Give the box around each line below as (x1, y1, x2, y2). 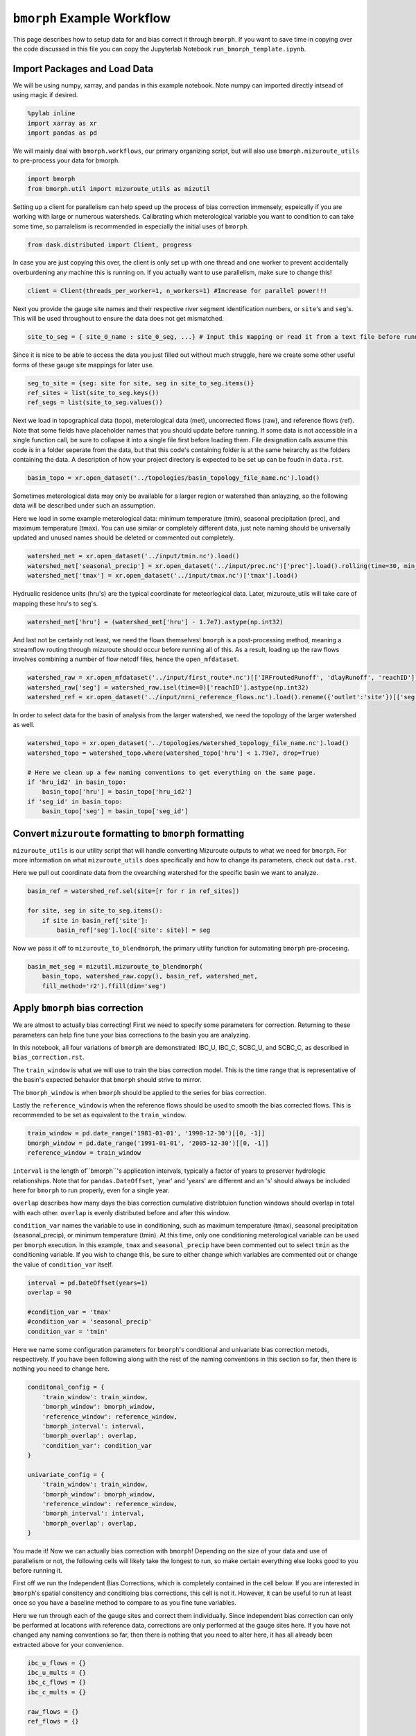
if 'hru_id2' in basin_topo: (27, 778, 127, 786)
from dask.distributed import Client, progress (27, 240, 192, 249)
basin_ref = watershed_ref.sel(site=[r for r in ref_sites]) (27, 887, 240, 895)
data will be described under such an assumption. (12, 501, 156, 510)
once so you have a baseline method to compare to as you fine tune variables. (12, 1599, 236, 1607)
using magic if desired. (12, 91, 78, 99)
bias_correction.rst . (12, 1053, 85, 1062)
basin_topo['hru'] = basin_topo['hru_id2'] (42, 788, 192, 796)
